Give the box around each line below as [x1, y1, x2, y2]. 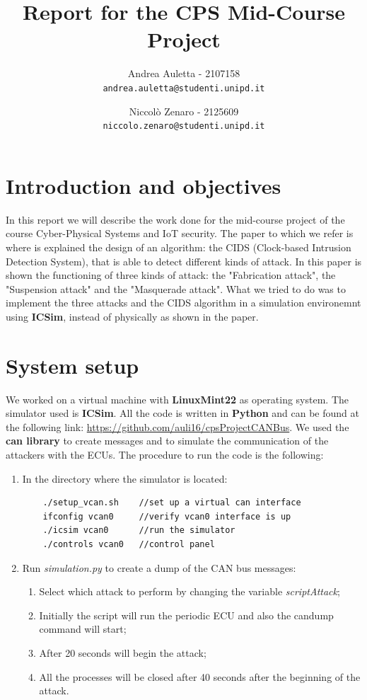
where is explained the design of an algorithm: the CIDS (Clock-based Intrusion [6, 239, 351, 254]
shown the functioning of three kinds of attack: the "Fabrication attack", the [6, 268, 336, 282]
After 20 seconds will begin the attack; [39, 645, 206, 660]
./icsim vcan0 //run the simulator [42, 525, 235, 536]
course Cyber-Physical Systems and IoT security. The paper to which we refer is [6, 226, 354, 241]
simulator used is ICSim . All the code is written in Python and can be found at [6, 406, 359, 420]
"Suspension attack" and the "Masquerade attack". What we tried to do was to [6, 281, 346, 296]
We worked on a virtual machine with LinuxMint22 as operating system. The [6, 391, 349, 406]
